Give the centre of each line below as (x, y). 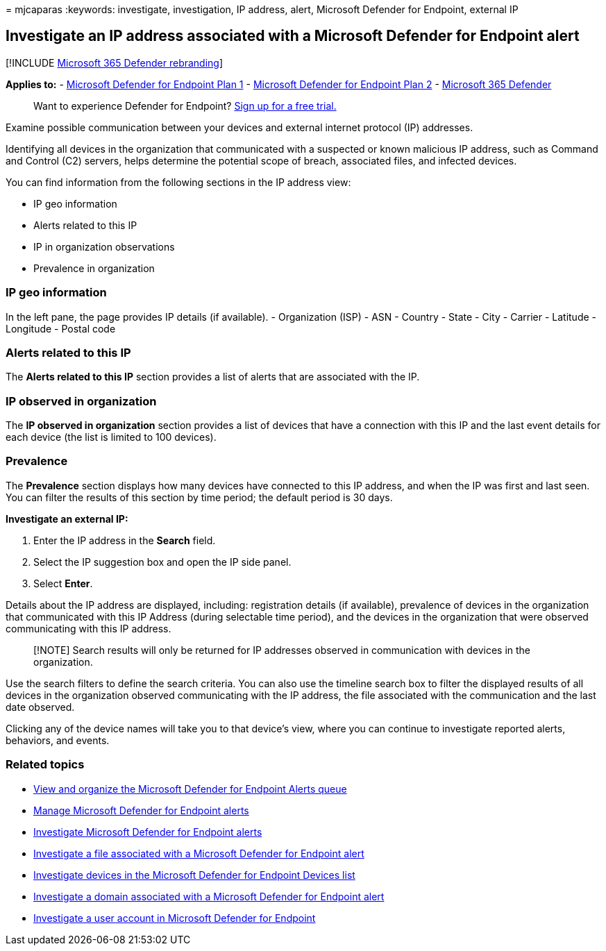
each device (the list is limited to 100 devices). (111, 437)
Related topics (45, 765)
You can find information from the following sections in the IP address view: (178, 182)
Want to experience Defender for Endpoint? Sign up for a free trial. (185, 106)
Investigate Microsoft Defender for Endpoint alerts (148, 832)
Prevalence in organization (94, 268)
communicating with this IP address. (89, 628)
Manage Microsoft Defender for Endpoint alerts (141, 810)
